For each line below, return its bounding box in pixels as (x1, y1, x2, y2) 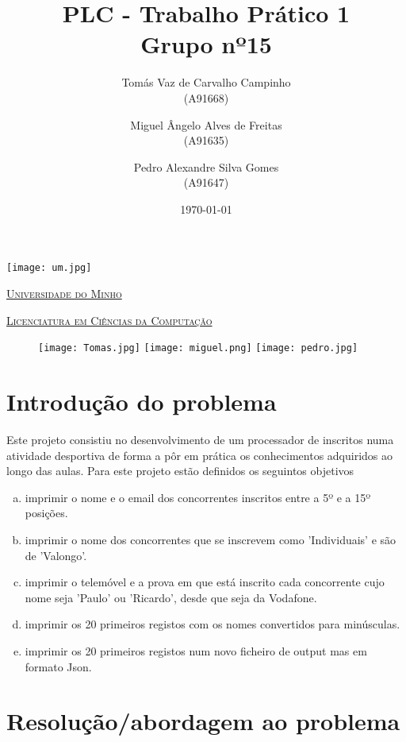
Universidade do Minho (6, 285, 122, 302)
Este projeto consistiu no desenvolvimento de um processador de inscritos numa (6, 431, 394, 448)
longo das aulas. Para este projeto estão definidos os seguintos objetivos (6, 462, 354, 479)
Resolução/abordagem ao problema (6, 705, 400, 737)
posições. (25, 504, 68, 521)
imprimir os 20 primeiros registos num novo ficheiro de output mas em (25, 643, 367, 659)
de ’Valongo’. (25, 547, 87, 563)
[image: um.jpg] (6, 262, 92, 274)
